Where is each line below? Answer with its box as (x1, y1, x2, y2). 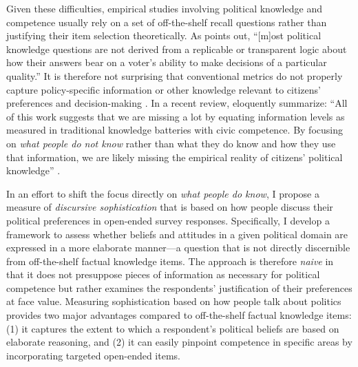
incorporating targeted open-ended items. (6, 348, 180, 362)
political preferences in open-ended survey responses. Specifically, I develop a (6, 213, 330, 227)
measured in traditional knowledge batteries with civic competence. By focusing (6, 123, 343, 137)
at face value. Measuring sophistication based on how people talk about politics (6, 294, 341, 308)
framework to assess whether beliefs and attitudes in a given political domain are (6, 227, 348, 241)
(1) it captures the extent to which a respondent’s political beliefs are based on (6, 321, 339, 335)
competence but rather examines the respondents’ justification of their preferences (6, 280, 352, 295)
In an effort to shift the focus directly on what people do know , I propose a (6, 186, 319, 200)
